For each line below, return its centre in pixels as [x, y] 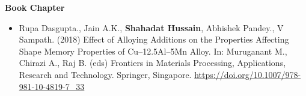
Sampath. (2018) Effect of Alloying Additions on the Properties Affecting [154, 39]
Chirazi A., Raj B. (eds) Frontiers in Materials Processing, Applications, [152, 63]
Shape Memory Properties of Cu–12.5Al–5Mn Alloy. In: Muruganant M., [153, 51]
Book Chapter [35, 7]
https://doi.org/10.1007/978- [248, 74]
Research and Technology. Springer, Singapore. [105, 74]
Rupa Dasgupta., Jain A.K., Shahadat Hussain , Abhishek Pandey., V [151, 27]
